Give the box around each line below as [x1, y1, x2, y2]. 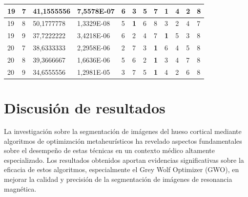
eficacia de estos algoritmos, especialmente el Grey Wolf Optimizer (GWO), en [4, 164, 239, 175]
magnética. [4, 183, 37, 194]
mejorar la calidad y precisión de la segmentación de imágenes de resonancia [4, 174, 232, 184]
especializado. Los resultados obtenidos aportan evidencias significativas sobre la [4, 154, 244, 165]
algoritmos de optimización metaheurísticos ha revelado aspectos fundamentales [4, 135, 242, 146]
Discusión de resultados [4, 98, 165, 117]
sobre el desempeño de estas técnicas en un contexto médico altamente [4, 145, 215, 155]
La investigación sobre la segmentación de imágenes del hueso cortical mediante [4, 126, 242, 136]
